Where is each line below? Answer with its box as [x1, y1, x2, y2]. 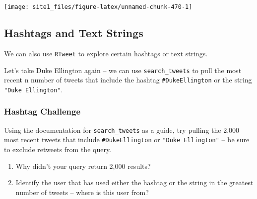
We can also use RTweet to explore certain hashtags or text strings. [4, 48, 208, 58]
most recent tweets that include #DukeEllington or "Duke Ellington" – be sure [4, 134, 250, 145]
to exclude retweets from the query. [4, 144, 112, 155]
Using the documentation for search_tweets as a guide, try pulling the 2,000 [4, 124, 240, 135]
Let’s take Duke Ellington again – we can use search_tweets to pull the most [4, 65, 242, 75]
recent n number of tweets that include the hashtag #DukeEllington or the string [4, 75, 252, 85]
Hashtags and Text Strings [4, 25, 143, 40]
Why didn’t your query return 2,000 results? [15, 160, 151, 171]
